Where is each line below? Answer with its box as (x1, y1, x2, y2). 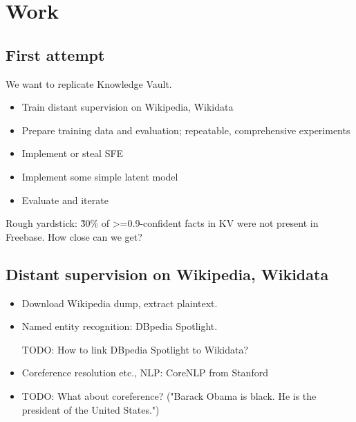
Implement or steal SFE (21, 146, 124, 160)
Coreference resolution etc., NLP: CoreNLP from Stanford (21, 365, 268, 380)
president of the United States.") (21, 402, 160, 416)
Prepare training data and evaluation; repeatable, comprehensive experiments (21, 122, 350, 137)
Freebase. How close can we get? (6, 229, 142, 244)
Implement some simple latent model (21, 169, 178, 183)
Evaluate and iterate (21, 192, 109, 207)
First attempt (6, 44, 105, 65)
